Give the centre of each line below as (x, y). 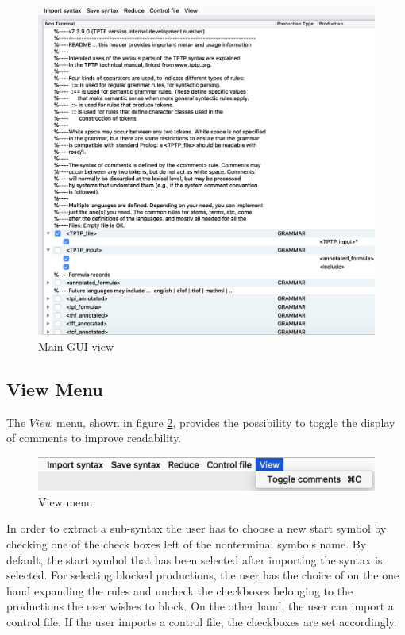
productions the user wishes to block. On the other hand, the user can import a (200, 606)
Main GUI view (76, 346)
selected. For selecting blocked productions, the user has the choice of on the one (203, 575)
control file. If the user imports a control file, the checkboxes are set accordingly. (202, 622)
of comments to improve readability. (94, 438)
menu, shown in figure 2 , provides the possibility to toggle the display (226, 422)
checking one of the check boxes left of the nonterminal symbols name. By (187, 544)
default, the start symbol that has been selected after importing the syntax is (195, 559)
